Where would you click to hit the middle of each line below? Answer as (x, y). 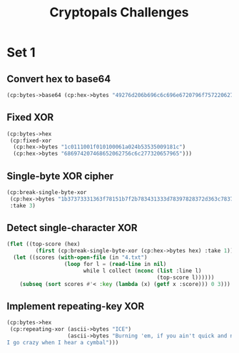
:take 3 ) (23, 205)
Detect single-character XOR (72, 228)
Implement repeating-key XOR (75, 306)
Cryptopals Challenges (119, 12)
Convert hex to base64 (59, 79)
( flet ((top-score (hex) (44, 244)
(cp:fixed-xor (31, 140)
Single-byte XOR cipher (60, 176)
